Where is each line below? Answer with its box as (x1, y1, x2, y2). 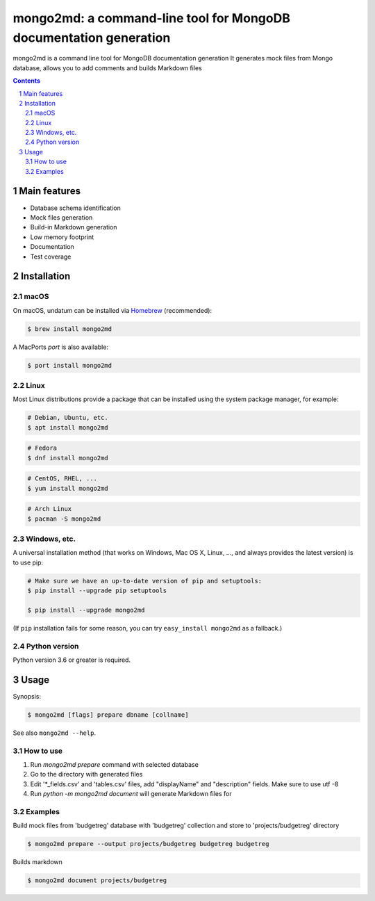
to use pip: (12, 558, 44, 567)
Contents (12, 76, 41, 85)
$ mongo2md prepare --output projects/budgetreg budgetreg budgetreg (27, 840, 269, 848)
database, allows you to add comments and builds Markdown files (12, 63, 203, 72)
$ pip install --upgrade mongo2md (27, 606, 145, 614)
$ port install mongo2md (27, 362, 112, 369)
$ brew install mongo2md (27, 325, 112, 333)
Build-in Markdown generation (30, 223, 117, 232)
